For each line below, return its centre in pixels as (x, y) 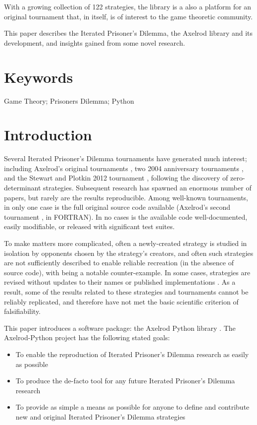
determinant (23, 187)
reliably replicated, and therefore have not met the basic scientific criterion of (121, 301)
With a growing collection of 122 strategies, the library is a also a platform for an (128, 6)
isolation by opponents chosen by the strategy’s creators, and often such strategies (129, 253)
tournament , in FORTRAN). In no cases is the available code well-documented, (126, 216)
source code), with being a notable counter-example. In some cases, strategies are (127, 272)
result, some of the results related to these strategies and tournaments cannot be (126, 291)
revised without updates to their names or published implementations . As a (120, 282)
